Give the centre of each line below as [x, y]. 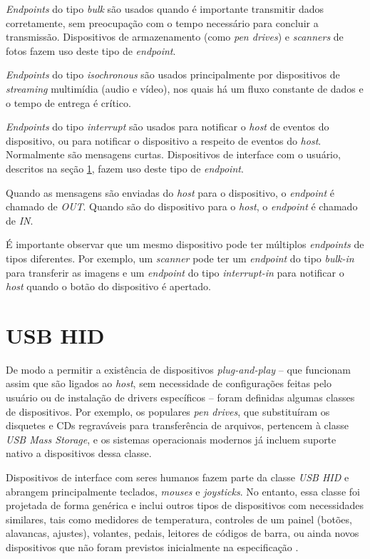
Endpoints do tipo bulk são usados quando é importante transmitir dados [165, 9]
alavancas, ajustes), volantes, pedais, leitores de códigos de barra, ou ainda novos [183, 533]
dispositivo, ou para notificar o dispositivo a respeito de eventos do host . [164, 140]
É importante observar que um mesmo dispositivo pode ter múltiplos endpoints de [185, 244]
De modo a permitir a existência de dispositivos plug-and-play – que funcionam [178, 369]
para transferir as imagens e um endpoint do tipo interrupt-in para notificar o [175, 272]
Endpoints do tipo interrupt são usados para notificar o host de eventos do [168, 127]
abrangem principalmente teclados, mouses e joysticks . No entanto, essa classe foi [183, 491]
